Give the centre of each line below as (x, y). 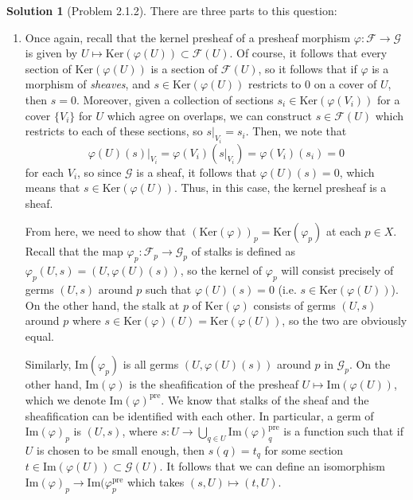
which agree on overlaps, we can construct (209, 115)
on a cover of (345, 84)
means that (53, 187)
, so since (99, 172)
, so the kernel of (221, 270)
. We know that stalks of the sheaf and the (265, 399)
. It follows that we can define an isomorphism (272, 466)
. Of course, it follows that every (308, 53)
